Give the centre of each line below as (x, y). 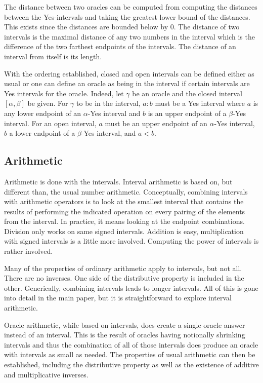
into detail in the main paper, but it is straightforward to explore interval (118, 298)
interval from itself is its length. (53, 56)
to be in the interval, (108, 103)
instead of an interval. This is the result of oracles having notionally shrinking (125, 335)
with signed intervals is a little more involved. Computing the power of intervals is (131, 241)
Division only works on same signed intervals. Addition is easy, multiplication (124, 231)
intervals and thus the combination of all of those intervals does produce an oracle (131, 344)
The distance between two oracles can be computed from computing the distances (131, 7)
